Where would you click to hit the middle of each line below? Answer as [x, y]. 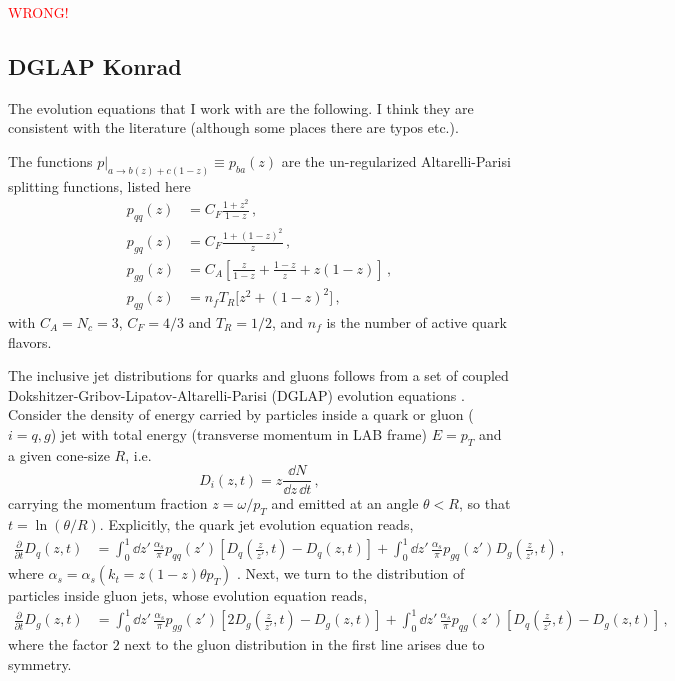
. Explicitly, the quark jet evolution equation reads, [256, 524]
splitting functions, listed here [99, 185]
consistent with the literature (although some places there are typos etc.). [233, 127]
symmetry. [40, 663]
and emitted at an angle [345, 503]
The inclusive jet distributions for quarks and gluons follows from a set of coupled [258, 375]
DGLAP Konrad [95, 65]
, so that [484, 503]
